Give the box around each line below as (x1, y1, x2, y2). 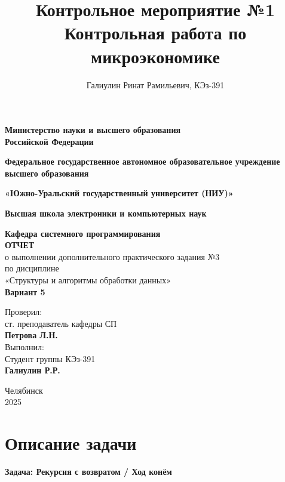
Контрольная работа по (64, 20, 247, 45)
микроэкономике (91, 44, 220, 68)
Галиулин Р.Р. (5, 364, 60, 376)
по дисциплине (5, 262, 59, 274)
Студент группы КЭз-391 (5, 352, 96, 364)
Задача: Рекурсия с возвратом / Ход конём (5, 465, 172, 478)
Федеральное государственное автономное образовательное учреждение (5, 155, 280, 168)
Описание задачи (5, 431, 137, 455)
